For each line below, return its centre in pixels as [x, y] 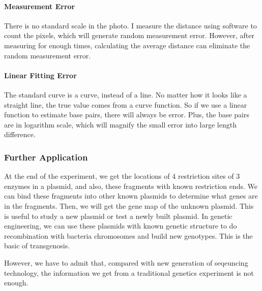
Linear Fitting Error [40, 75]
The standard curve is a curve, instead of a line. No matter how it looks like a [126, 94]
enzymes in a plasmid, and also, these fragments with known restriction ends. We [131, 186]
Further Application [46, 157]
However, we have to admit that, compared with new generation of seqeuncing [126, 262]
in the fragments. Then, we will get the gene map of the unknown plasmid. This [129, 205]
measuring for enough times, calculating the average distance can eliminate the [127, 45]
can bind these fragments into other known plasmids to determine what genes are [131, 196]
